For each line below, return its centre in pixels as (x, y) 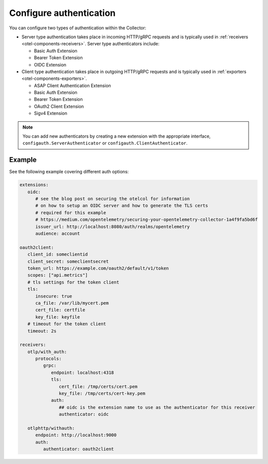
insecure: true (54, 296)
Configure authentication (63, 13)
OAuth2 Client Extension (59, 106)
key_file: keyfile (58, 317)
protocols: (49, 359)
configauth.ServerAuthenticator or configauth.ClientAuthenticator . (105, 143)
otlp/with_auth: (47, 352)
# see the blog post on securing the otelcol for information (113, 199)
